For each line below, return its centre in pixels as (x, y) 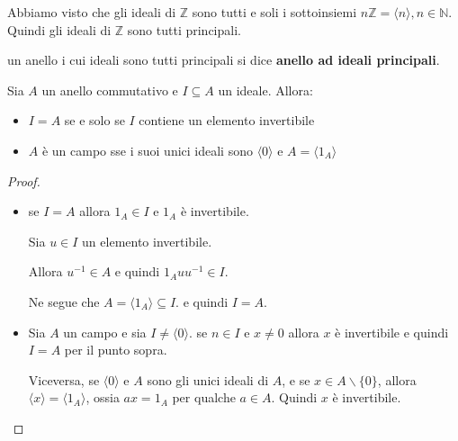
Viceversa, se (64, 379)
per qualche (204, 397)
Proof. (24, 180)
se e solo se (94, 120)
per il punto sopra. (116, 350)
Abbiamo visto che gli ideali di (92, 12)
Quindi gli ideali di (59, 29)
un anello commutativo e (110, 90)
